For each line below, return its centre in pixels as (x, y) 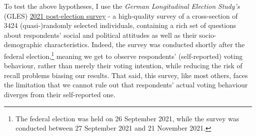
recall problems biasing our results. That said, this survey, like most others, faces (126, 75)
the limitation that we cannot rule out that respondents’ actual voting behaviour (126, 85)
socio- (208, 35)
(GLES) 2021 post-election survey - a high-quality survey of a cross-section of (121, 15)
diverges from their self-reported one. (60, 94)
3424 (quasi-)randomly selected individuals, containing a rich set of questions (120, 25)
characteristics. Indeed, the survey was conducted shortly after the (145, 44)
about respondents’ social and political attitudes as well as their (100, 35)
